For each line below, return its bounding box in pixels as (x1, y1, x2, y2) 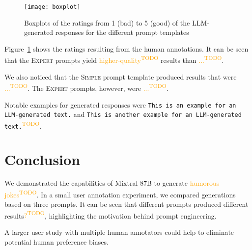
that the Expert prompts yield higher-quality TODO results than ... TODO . (4, 54, 224, 65)
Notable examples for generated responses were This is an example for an (4, 99, 236, 110)
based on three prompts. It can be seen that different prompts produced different (4, 199, 249, 209)
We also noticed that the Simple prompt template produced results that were (4, 71, 237, 82)
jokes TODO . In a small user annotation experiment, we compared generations (4, 188, 236, 199)
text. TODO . (4, 119, 42, 131)
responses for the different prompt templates (55, 27, 189, 37)
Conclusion (4, 149, 81, 169)
